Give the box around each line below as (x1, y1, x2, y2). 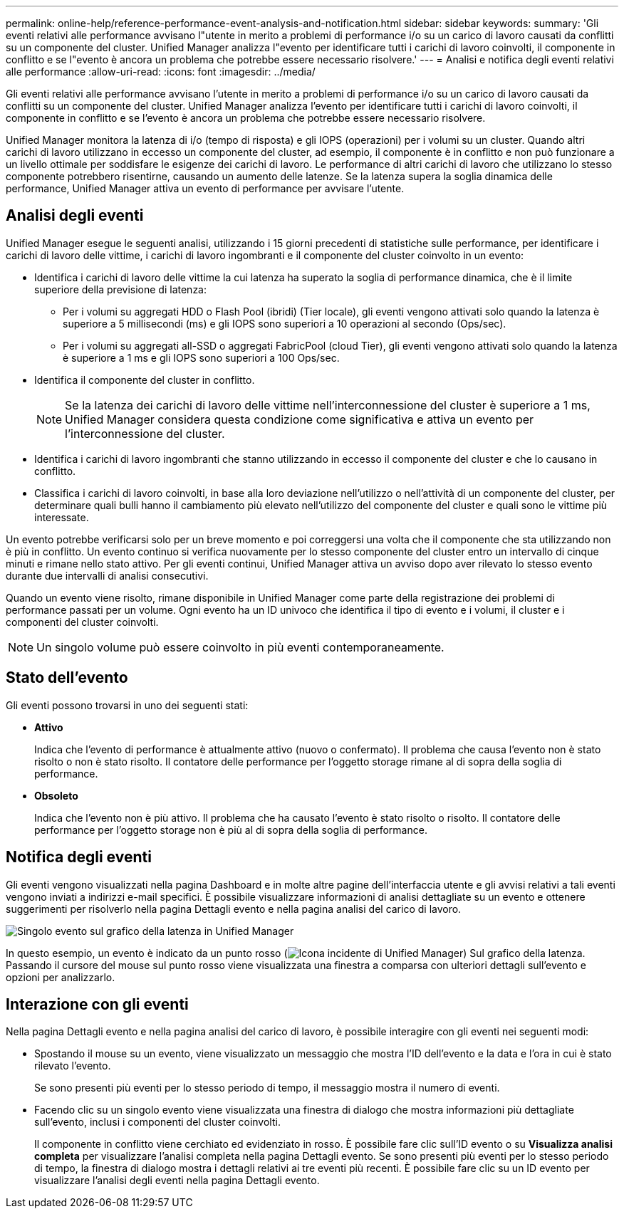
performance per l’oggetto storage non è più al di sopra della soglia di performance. (34, 823, 427, 836)
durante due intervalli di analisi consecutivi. (6, 569, 209, 582)
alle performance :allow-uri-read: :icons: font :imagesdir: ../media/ (6, 66, 316, 78)
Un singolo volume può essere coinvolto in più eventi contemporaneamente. (36, 639, 444, 654)
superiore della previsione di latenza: (34, 283, 207, 295)
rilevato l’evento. (34, 1059, 111, 1072)
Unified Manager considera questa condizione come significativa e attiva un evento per (65, 412, 534, 427)
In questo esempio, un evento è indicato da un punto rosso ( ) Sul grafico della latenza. (6, 946, 586, 959)
